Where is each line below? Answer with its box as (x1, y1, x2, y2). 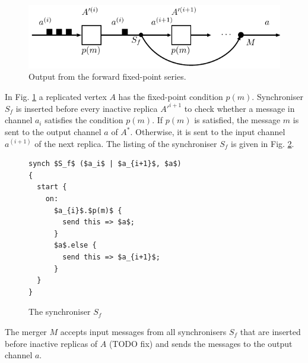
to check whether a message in (184, 102, 295, 114)
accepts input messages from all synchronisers (60, 325, 227, 337)
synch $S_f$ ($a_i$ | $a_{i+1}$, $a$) (28, 159, 182, 168)
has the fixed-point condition (118, 90, 223, 102)
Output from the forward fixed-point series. (28, 70, 186, 83)
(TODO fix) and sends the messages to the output (109, 337, 293, 349)
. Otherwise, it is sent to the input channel (130, 126, 285, 137)
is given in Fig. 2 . (231, 137, 294, 149)
